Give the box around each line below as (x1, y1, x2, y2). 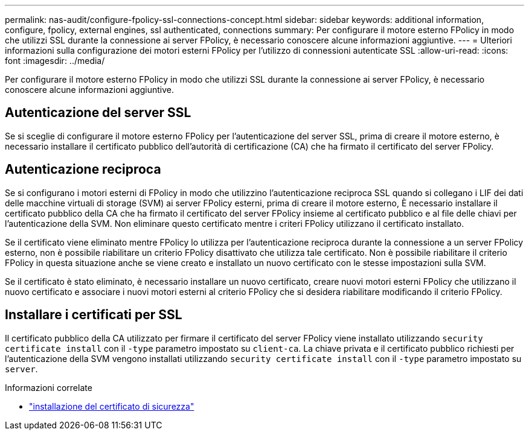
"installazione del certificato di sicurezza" (29, 401, 194, 411)
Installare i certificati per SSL (5, 307, 182, 323)
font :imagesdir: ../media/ (5, 56, 105, 66)
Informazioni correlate (5, 382, 92, 393)
